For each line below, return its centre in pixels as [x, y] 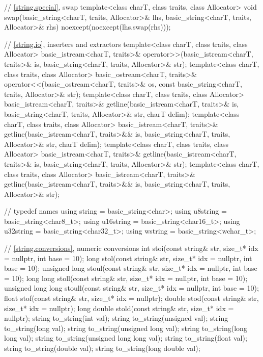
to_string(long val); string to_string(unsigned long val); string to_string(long [126, 328]
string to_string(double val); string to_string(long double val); [102, 348]
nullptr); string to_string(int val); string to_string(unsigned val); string [116, 318]
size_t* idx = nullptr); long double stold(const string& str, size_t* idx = [119, 308]
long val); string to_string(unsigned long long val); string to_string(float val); [126, 338]
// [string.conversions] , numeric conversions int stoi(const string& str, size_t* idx [131, 248]
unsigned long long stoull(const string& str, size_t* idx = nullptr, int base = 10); [131, 288]
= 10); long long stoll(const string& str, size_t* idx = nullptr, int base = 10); [126, 278]
